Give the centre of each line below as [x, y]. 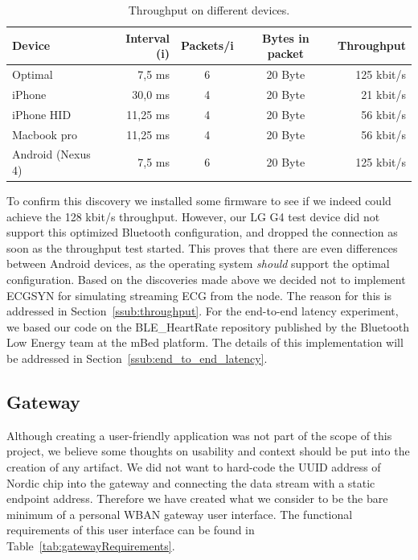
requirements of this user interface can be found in [131, 530]
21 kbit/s [383, 94]
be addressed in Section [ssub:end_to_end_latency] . [137, 358]
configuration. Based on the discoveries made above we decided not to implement [206, 280]
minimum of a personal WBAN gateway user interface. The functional [180, 514]
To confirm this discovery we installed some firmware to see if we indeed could [199, 201]
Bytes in [285, 37]
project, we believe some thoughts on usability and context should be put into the [208, 451]
